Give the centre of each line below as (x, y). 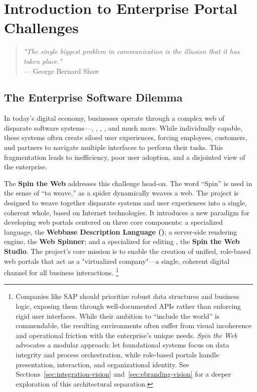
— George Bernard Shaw (61, 71)
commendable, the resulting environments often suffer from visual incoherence (133, 325)
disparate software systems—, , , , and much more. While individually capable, (123, 127)
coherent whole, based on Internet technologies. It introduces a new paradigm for (127, 212)
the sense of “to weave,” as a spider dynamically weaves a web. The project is (121, 193)
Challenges (41, 27)
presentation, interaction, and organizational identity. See (102, 364)
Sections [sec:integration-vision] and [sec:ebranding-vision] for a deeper (123, 374)
